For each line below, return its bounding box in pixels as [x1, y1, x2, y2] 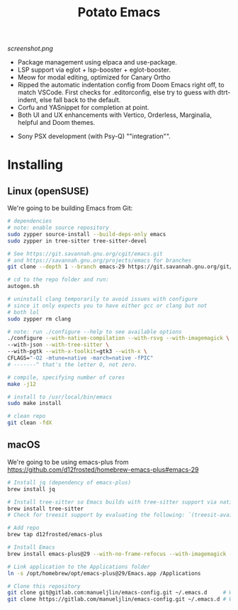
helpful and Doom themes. [17, 118, 96, 127]
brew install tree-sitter [7, 505, 84, 512]
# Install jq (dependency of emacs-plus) [7, 479, 132, 486]
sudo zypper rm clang [7, 315, 72, 323]
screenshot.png [7, 44, 53, 53]
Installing [7, 157, 64, 173]
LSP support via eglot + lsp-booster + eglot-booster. [17, 65, 171, 74]
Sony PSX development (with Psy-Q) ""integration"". [17, 132, 171, 140]
